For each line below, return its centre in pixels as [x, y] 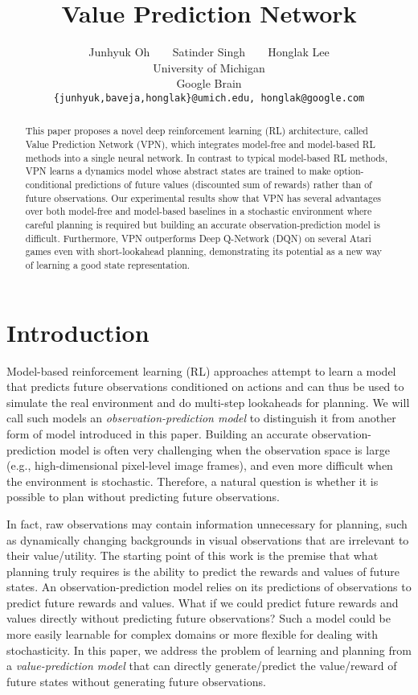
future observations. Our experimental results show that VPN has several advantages [203, 197]
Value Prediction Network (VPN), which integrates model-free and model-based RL [201, 144]
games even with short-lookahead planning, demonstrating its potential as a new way [204, 251]
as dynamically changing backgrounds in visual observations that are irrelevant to [208, 539]
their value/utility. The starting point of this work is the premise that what [193, 555]
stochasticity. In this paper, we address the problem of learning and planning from [209, 650]
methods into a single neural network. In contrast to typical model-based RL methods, [207, 157]
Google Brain [209, 83]
